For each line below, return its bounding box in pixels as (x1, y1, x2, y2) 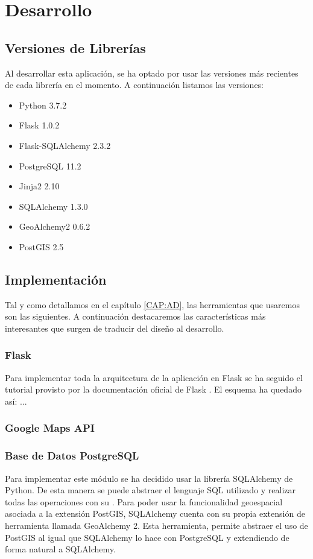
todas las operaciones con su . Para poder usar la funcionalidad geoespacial (5, 495, 283, 508)
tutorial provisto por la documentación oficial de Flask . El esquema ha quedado (5, 383, 302, 396)
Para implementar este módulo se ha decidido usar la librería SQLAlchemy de (5, 472, 293, 484)
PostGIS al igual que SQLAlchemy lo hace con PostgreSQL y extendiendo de (5, 531, 289, 543)
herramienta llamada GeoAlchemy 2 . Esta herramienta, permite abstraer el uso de (5, 519, 308, 531)
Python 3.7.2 (19, 98, 67, 111)
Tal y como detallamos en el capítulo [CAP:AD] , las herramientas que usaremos (5, 298, 300, 311)
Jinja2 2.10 (19, 180, 60, 192)
